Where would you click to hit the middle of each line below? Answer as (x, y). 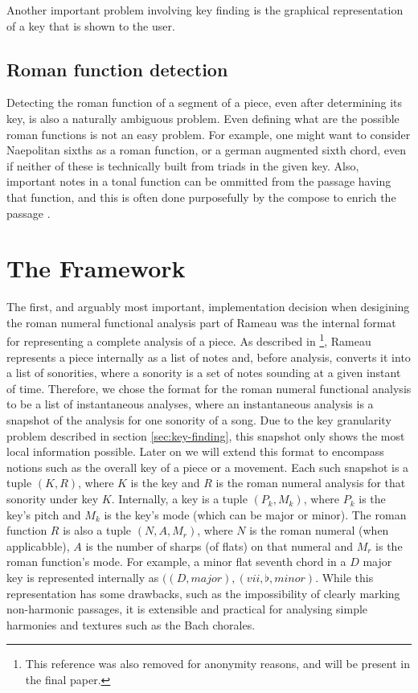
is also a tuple (97, 530)
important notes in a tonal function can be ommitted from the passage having (199, 181)
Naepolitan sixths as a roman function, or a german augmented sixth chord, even (207, 150)
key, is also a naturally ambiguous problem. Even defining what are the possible (203, 118)
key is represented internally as (83, 578)
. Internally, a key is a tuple (179, 499)
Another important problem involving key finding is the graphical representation (205, 10)
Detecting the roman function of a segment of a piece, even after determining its (204, 103)
